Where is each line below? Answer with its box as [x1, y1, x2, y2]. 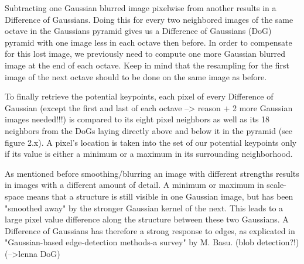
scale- [267, 179, 286, 191]
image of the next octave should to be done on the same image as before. [5, 70, 267, 83]
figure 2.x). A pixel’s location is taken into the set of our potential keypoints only [5, 136, 297, 148]
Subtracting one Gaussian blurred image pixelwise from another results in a [5, 2, 276, 13]
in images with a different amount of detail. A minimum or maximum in [5, 179, 264, 191]
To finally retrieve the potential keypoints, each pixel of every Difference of [5, 90, 274, 102]
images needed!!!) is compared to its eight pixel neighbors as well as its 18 [5, 113, 270, 125]
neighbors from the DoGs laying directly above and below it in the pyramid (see [5, 124, 293, 136]
